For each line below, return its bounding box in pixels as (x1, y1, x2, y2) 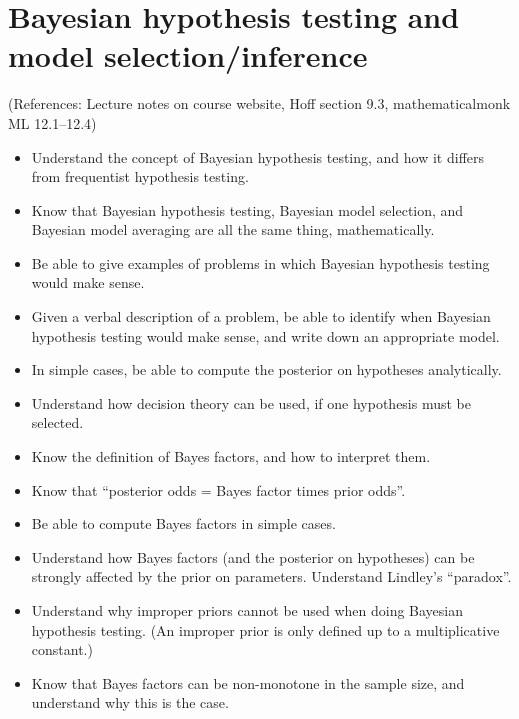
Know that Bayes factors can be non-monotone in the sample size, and (31, 672, 465, 693)
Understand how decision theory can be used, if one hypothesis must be (31, 392, 472, 413)
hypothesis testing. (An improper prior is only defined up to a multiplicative (31, 619, 500, 640)
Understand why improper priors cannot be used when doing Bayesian (31, 600, 464, 620)
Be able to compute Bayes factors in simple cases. (31, 513, 336, 534)
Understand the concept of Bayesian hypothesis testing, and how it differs (31, 146, 485, 167)
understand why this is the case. (31, 692, 229, 713)
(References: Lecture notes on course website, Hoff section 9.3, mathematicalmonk (8, 93, 511, 114)
